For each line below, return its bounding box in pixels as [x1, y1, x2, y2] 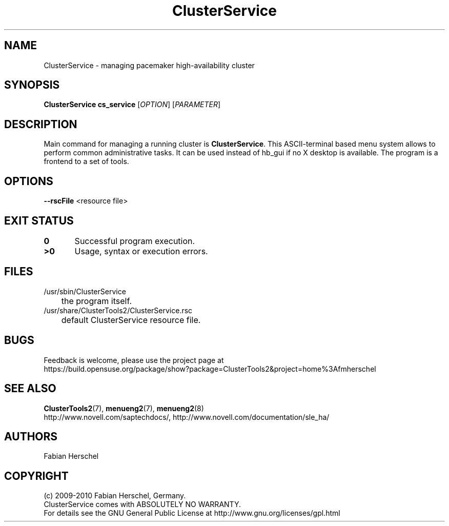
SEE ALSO [4, 382, 56, 395]
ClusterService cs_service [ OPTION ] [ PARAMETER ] [44, 100, 221, 109]
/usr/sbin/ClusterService [44, 287, 126, 296]
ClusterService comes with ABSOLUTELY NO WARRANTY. [44, 500, 241, 509]
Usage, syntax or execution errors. [74, 246, 208, 256]
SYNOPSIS [4, 78, 60, 92]
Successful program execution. [74, 235, 195, 246]
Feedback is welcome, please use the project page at [44, 355, 224, 365]
